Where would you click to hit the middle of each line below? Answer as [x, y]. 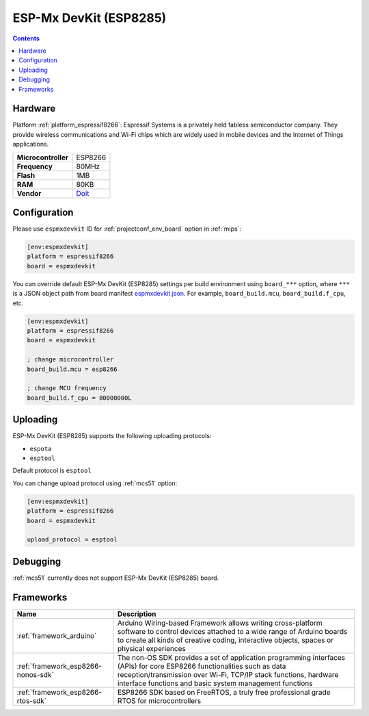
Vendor [29, 193]
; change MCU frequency [67, 388]
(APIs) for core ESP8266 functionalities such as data [202, 666]
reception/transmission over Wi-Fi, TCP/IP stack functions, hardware [228, 674]
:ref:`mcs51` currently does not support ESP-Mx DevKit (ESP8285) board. [116, 578]
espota [41, 449]
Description [137, 614]
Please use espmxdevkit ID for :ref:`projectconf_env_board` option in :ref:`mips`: [127, 229]
